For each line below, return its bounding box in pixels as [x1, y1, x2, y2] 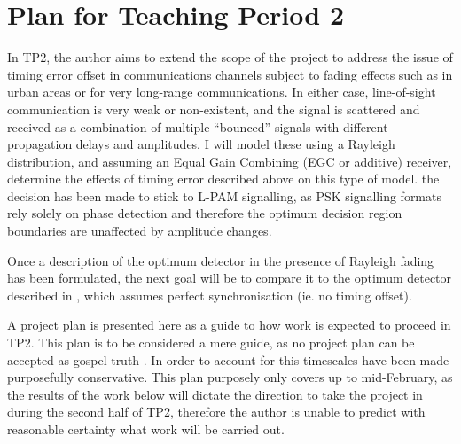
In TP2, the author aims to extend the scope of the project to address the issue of [7, 48, 453, 66]
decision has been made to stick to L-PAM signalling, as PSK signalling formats [7, 186, 441, 205]
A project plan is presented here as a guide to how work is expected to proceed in [7, 315, 451, 334]
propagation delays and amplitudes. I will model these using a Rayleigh [7, 135, 395, 153]
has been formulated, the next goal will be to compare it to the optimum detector [7, 269, 452, 287]
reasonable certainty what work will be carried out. [7, 420, 285, 438]
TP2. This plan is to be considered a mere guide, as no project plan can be [7, 333, 415, 352]
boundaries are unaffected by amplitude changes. [7, 222, 272, 240]
